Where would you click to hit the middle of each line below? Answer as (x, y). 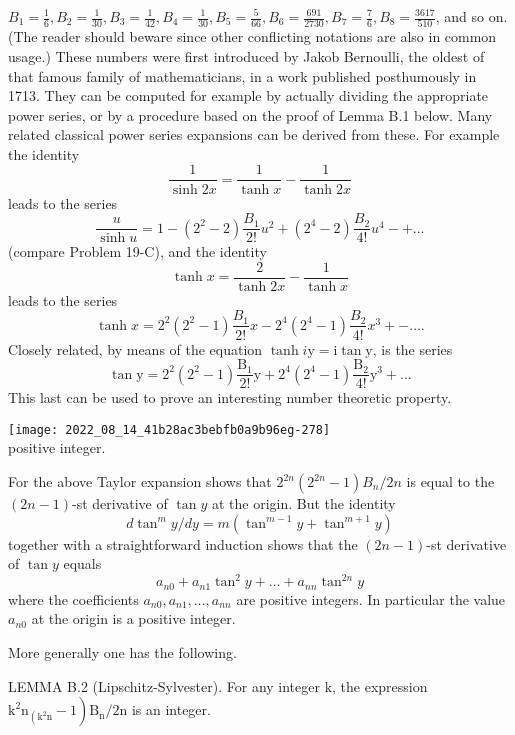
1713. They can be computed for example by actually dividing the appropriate (248, 95)
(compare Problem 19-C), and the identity (137, 251)
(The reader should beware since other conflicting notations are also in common (252, 36)
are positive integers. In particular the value (371, 598)
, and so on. (471, 16)
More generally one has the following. (122, 651)
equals (82, 563)
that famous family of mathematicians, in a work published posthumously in (242, 75)
